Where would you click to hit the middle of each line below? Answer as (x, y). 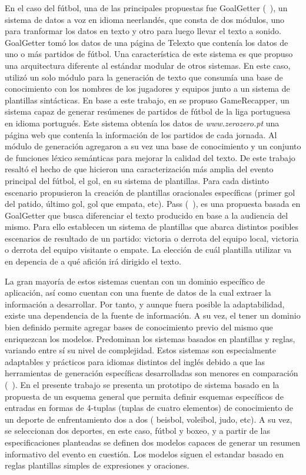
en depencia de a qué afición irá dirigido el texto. (93, 261)
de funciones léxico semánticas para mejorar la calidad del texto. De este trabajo (150, 157)
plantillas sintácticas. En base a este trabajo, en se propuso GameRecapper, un (147, 100)
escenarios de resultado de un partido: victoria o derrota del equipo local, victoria (152, 238)
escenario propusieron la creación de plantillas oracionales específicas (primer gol (150, 192)
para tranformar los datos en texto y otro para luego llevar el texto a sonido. (143, 31)
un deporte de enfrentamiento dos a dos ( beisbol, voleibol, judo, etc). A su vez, (149, 419)
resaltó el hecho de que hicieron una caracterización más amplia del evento (139, 169)
